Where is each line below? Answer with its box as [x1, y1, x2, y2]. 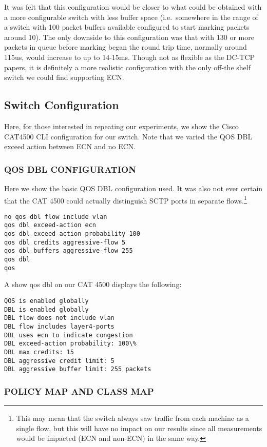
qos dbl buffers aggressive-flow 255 [4, 247, 133, 255]
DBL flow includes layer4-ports [4, 322, 115, 330]
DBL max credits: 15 [4, 348, 74, 356]
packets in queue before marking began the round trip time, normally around [4, 42, 247, 52]
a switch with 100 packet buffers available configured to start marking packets [4, 22, 250, 32]
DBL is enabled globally [4, 306, 89, 313]
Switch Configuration [4, 97, 119, 113]
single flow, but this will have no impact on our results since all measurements [16, 422, 262, 433]
